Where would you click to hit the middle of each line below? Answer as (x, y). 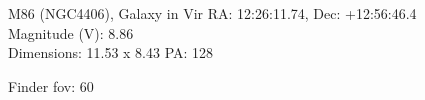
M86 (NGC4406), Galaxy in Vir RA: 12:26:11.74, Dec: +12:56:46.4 (212, 13)
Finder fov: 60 (51, 85)
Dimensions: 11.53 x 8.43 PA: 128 (111, 52)
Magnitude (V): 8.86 (71, 32)
